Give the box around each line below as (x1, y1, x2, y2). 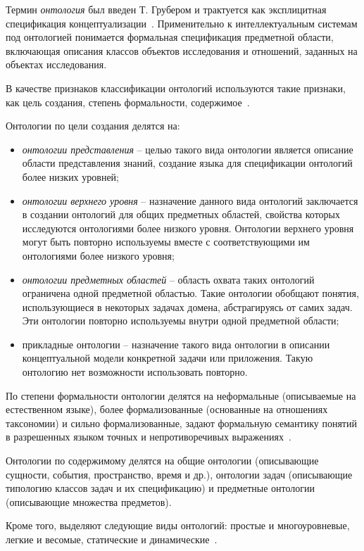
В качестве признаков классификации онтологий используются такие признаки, (6, 80, 346, 95)
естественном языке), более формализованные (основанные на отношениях (6, 402, 328, 417)
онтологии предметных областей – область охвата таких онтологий (22, 272, 315, 286)
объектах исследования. (6, 57, 107, 72)
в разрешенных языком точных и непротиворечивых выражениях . (6, 429, 291, 444)
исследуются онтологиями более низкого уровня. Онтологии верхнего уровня (22, 220, 354, 235)
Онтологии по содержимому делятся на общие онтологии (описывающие (6, 453, 319, 468)
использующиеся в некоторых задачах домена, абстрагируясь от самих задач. (22, 299, 353, 314)
